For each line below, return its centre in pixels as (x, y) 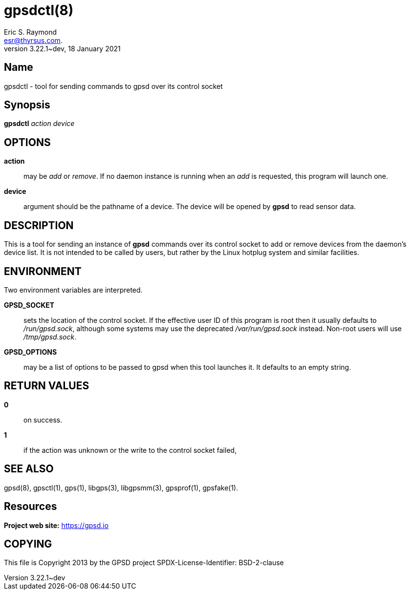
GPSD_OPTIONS (31, 352)
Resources (31, 507)
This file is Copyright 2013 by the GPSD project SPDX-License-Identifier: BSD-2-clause (144, 563)
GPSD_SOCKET (29, 305)
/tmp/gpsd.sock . (50, 337)
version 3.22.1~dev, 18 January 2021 (62, 48)
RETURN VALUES (47, 386)
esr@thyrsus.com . (33, 40)
